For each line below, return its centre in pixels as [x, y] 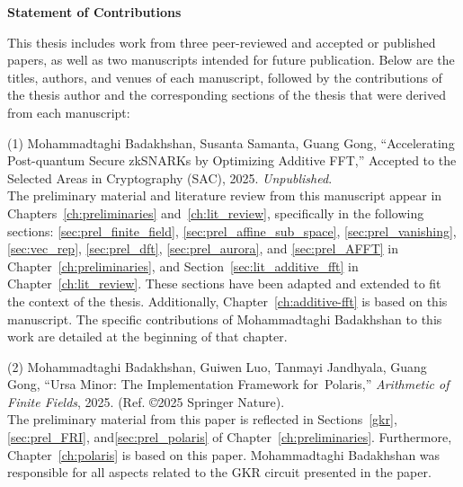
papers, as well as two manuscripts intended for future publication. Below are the [231, 60]
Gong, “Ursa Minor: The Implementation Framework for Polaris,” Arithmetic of [228, 384]
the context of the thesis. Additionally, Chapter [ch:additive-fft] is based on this [227, 301]
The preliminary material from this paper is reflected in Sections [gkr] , [202, 419]
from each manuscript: [69, 112]
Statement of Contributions [94, 12]
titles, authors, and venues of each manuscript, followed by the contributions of [225, 77]
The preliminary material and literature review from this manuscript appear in [225, 195]
